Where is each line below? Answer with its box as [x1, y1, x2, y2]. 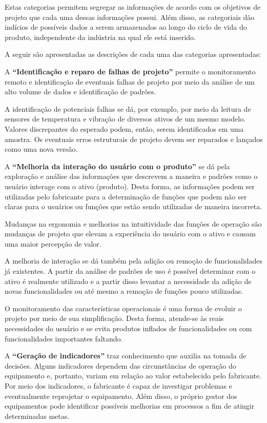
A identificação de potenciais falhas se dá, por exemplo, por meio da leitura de [5, 103, 251, 114]
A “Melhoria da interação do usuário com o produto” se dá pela [5, 160, 230, 171]
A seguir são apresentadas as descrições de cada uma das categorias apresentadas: [5, 49, 261, 59]
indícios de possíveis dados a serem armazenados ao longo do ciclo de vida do [5, 22, 247, 32]
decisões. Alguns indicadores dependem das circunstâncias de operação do [5, 360, 236, 371]
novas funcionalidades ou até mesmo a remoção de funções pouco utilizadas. [5, 286, 243, 296]
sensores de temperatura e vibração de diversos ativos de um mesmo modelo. [5, 113, 246, 124]
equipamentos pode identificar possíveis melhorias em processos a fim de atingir [5, 400, 255, 411]
